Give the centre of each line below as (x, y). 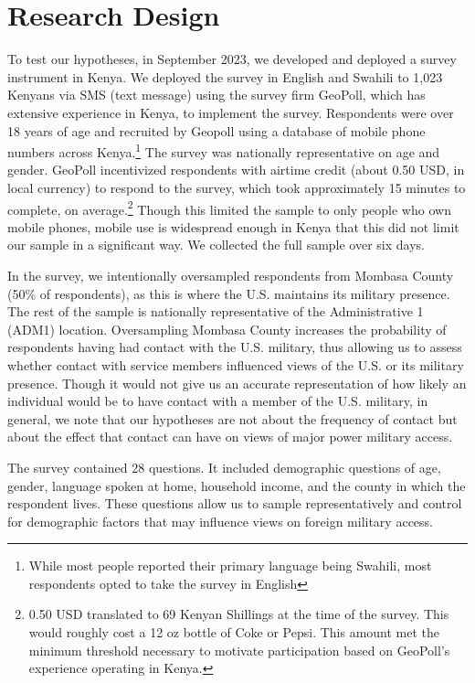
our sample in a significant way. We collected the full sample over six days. (216, 245)
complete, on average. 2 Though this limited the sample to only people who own (229, 208)
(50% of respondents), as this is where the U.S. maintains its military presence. (229, 293)
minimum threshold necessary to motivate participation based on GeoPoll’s (239, 650)
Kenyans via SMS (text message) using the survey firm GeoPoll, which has (216, 95)
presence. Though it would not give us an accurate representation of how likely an (237, 383)
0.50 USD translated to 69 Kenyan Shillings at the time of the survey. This (239, 614)
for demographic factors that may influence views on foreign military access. (220, 521)
